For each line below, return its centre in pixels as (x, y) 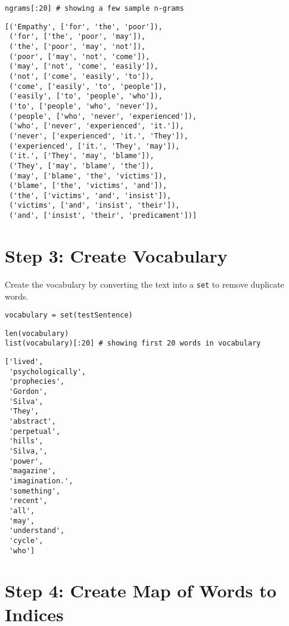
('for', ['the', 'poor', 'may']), (77, 37)
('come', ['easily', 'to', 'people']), (88, 86)
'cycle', (26, 540)
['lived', (24, 362)
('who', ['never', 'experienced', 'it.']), (97, 126)
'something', (35, 491)
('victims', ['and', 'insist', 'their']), (94, 206)
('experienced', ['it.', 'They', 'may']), (94, 146)
